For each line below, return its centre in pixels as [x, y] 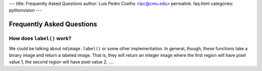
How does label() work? [40, 38]
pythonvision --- [25, 10]
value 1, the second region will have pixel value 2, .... [61, 62]
